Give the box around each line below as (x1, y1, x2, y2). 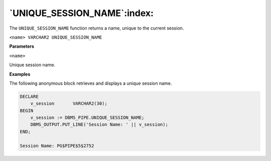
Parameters (9, 43, 35, 50)
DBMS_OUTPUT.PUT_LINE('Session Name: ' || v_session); (30, 122, 168, 127)
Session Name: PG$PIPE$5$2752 (20, 143, 94, 148)
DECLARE (20, 93, 39, 99)
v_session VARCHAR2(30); (30, 101, 107, 106)
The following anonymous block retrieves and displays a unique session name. (9, 80, 172, 86)
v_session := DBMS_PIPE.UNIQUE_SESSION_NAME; (30, 115, 145, 120)
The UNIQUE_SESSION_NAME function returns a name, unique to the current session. (9, 25, 184, 31)
